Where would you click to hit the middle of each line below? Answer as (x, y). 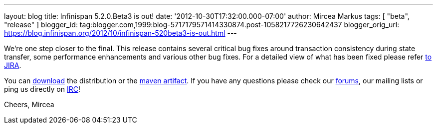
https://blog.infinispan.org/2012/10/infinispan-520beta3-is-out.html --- (120, 33)
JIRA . (13, 65)
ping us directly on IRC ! (42, 89)
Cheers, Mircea (29, 104)
